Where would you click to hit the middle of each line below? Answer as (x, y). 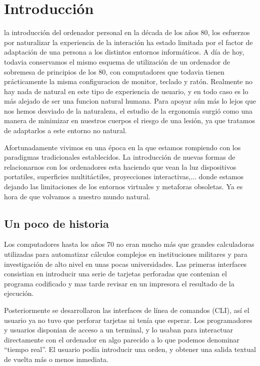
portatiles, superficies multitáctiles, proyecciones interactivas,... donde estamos (124, 176)
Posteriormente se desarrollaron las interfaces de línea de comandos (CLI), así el (127, 310)
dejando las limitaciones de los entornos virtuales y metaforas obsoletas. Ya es (123, 187)
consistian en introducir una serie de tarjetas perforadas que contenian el (115, 274)
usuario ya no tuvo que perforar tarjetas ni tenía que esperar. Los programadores (128, 320)
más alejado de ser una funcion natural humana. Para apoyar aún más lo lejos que (130, 101)
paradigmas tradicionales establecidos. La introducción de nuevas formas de (120, 157)
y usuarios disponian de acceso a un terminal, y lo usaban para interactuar (118, 330)
